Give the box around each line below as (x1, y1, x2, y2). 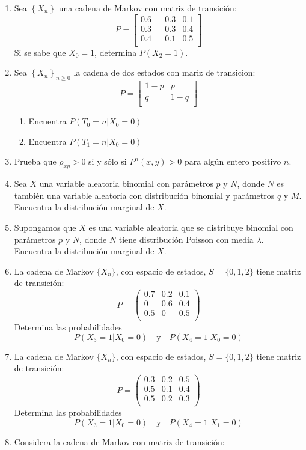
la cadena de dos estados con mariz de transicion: (73, 66, 256, 79)
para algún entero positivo (184, 155, 281, 168)
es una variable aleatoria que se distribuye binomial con (88, 220, 293, 233)
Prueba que (14, 155, 57, 168)
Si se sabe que (14, 46, 66, 58)
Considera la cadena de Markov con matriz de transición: (14, 435, 225, 448)
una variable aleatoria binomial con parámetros (39, 177, 213, 190)
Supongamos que (14, 220, 76, 233)
